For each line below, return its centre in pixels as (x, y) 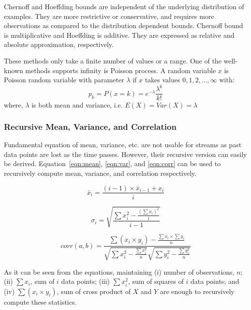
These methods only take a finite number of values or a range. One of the (113, 60)
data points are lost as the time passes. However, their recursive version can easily (125, 154)
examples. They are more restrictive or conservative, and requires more (109, 16)
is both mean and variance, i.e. (77, 105)
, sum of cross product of (94, 291)
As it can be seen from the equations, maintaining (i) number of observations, (119, 271)
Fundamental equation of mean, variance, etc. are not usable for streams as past (123, 145)
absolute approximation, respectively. (59, 44)
